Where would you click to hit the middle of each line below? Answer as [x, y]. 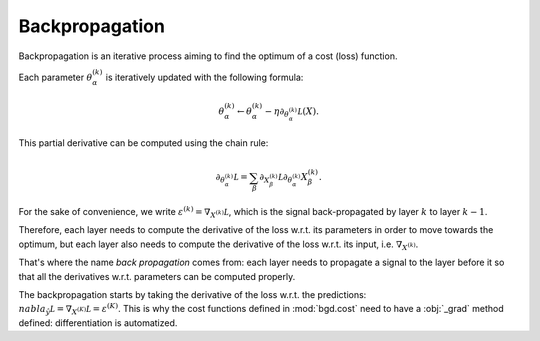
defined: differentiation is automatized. [98, 322]
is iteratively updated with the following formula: [204, 77]
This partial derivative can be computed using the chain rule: [143, 143]
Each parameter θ [55, 77]
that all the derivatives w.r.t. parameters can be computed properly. [157, 276]
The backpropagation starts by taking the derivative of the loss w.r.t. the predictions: [192, 295]
